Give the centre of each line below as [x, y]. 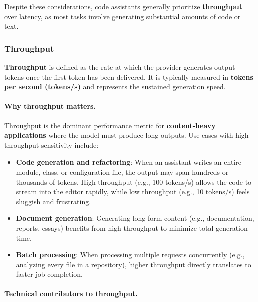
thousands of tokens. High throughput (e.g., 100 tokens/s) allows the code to [134, 181]
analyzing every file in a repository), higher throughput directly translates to [134, 264]
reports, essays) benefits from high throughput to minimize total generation [132, 228]
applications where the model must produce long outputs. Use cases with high [126, 135]
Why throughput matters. [50, 106]
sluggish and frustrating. [53, 201]
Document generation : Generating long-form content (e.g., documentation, [135, 218]
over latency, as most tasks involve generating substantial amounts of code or [122, 16]
